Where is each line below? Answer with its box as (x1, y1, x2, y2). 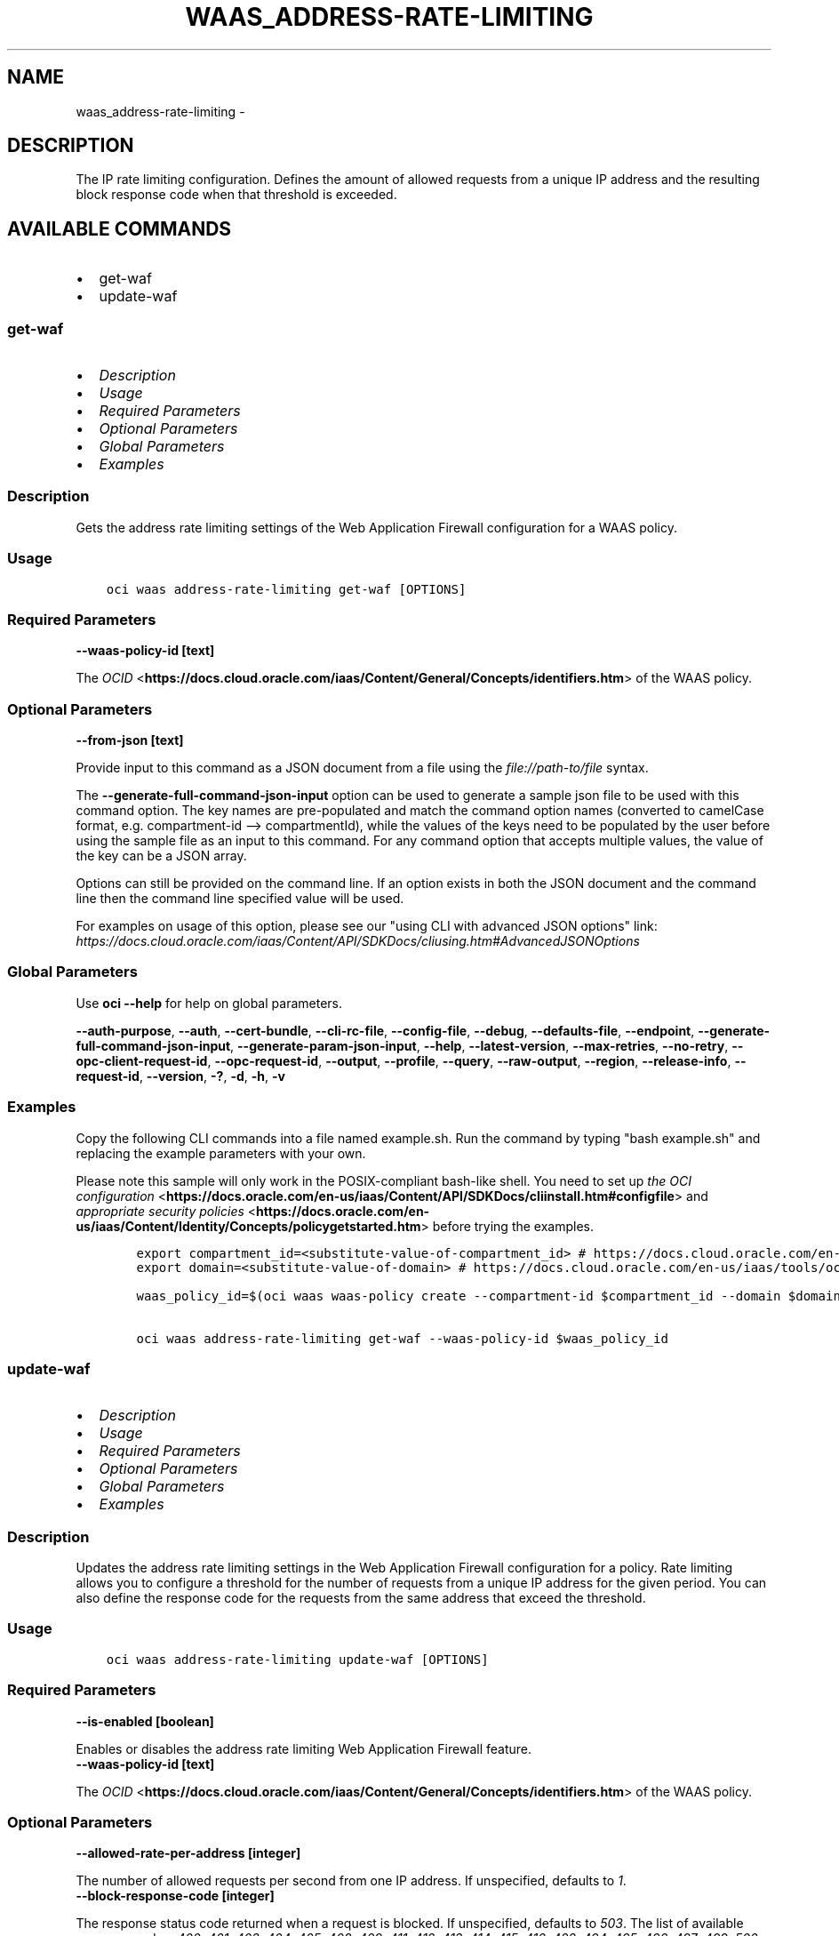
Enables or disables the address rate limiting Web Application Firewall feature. (76, 1740, 531, 1756)
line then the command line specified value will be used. (76, 891, 404, 907)
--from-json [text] (76, 732, 184, 748)
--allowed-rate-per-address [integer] (76, 1845, 301, 1861)
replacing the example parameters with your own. (76, 1145, 366, 1161)
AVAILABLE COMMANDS (7, 217, 232, 240)
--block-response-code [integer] (76, 1888, 275, 1904)
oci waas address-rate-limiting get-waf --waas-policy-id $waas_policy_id (136, 1331, 668, 1346)
